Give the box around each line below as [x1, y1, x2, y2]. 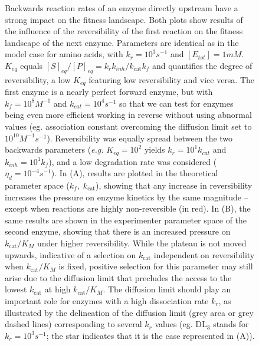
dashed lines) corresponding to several [5, 318, 142, 330]
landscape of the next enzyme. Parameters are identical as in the [5, 36, 239, 48]
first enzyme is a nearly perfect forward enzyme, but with [5, 85, 213, 98]
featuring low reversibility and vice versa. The [88, 73, 255, 85]
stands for [213, 318, 249, 330]
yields [144, 143, 165, 156]
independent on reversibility [153, 248, 255, 261]
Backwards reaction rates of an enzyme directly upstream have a [5, 2, 238, 14]
